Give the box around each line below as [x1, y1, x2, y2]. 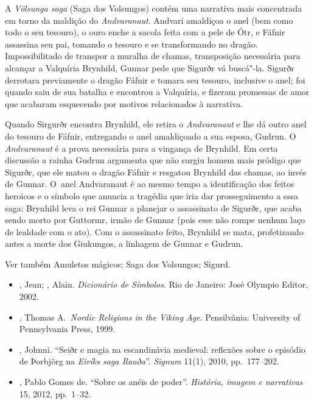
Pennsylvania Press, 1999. [19, 322, 116, 335]
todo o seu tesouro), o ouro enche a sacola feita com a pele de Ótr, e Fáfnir [5, 26, 285, 38]
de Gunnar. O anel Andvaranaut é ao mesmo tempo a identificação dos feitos [5, 177, 295, 190]
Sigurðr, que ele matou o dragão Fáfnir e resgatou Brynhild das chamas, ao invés [5, 165, 307, 178]
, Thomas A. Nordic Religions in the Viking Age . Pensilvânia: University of [19, 310, 301, 323]
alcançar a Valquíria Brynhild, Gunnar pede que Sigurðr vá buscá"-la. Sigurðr [5, 61, 295, 74]
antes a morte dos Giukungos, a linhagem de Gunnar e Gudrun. [5, 237, 243, 250]
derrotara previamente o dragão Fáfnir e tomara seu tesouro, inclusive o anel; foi [5, 73, 305, 86]
